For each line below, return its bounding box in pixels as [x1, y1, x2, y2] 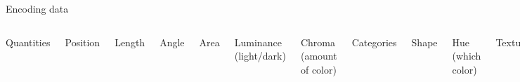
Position [65, 34, 100, 49]
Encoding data [6, 1, 69, 15]
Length [115, 34, 145, 49]
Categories [351, 34, 397, 49]
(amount [300, 48, 337, 63]
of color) [300, 62, 337, 76]
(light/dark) [234, 48, 286, 63]
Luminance [234, 34, 282, 49]
